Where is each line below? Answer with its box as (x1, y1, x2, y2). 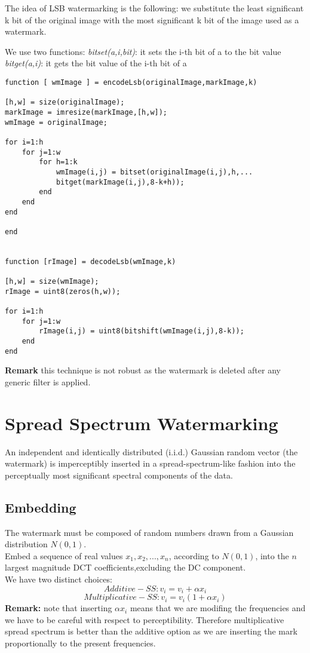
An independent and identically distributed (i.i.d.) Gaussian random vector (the (5, 445, 298, 458)
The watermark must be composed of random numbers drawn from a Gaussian (5, 526, 294, 538)
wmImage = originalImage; (5, 118, 108, 127)
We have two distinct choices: (5, 573, 112, 585)
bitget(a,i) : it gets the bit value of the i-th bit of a (5, 57, 187, 69)
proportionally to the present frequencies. (5, 636, 156, 649)
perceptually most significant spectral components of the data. (5, 468, 233, 481)
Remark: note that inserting (5, 602, 112, 614)
